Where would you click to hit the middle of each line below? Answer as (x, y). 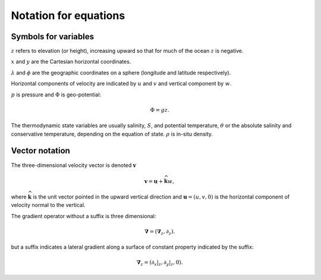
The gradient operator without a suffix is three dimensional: (84, 216)
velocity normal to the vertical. (48, 205)
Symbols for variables (53, 37)
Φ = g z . (160, 110)
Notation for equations (68, 15)
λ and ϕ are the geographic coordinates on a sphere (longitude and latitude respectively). (121, 73)
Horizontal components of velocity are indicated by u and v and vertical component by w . (121, 84)
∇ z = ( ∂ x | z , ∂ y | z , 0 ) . (160, 263)
